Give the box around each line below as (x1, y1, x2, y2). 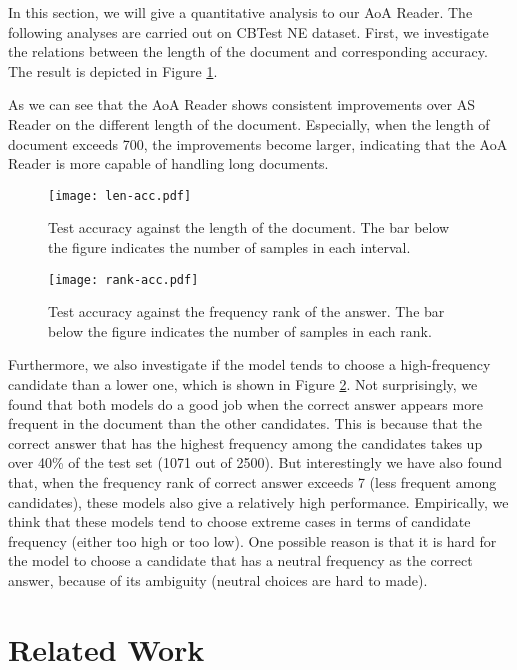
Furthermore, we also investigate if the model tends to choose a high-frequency (8, 354, 491, 375)
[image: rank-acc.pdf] (48, 272, 199, 287)
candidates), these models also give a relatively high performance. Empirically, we (8, 491, 509, 512)
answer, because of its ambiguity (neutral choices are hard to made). (8, 569, 428, 590)
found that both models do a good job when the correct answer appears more (8, 393, 483, 414)
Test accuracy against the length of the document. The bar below (48, 217, 450, 238)
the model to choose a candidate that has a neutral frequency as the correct (8, 550, 473, 571)
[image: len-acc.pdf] (48, 188, 192, 203)
